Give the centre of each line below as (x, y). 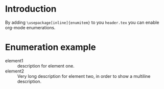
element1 (14, 61)
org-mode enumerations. (30, 27)
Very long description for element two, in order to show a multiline (84, 76)
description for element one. (46, 66)
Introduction (31, 9)
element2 (15, 71)
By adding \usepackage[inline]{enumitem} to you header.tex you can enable (82, 22)
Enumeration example (51, 47)
